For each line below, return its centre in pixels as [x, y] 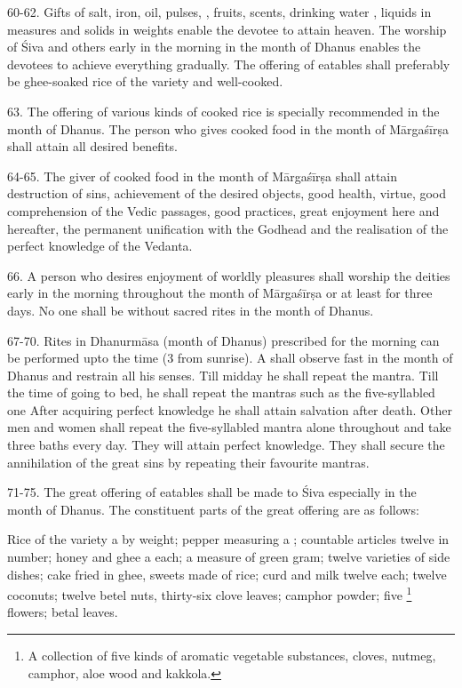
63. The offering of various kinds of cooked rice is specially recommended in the [223, 111]
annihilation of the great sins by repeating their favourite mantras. [188, 462]
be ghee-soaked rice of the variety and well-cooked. [145, 81]
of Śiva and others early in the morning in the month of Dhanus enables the [214, 47]
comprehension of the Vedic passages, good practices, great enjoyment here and [223, 210]
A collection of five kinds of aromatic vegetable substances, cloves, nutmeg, [232, 656]
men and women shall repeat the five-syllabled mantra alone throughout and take [229, 427]
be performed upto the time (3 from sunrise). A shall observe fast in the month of [230, 358]
